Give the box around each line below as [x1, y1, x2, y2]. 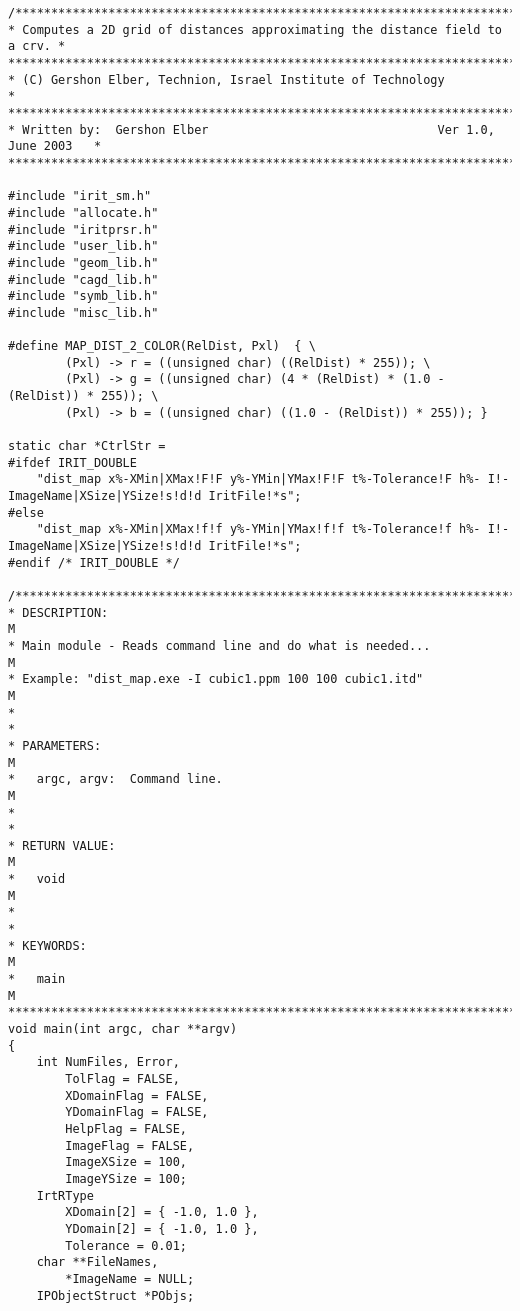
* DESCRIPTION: [8, 605, 109, 620]
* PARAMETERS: [8, 738, 102, 753]
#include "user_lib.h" [8, 239, 159, 254]
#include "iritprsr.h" [8, 222, 159, 237]
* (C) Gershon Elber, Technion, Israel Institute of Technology [8, 72, 445, 87]
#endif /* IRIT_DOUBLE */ [8, 555, 180, 570]
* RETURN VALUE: [8, 838, 116, 853]
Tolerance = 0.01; [65, 1238, 187, 1253]
